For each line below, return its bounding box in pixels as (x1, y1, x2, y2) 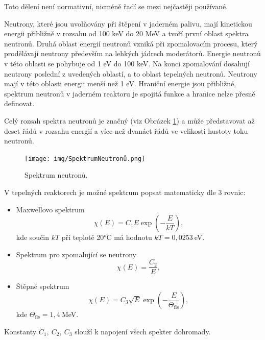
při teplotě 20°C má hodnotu (61, 232, 152, 242)
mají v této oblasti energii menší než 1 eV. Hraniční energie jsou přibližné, (4, 78, 236, 89)
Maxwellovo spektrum (16, 204, 85, 214)
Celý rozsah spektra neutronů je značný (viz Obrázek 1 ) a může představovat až (4, 115, 255, 126)
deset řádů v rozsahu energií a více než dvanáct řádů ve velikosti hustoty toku (4, 125, 248, 136)
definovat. (4, 98, 35, 109)
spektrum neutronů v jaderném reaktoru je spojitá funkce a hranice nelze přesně (4, 88, 255, 99)
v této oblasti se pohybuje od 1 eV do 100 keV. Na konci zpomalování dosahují (4, 58, 250, 68)
